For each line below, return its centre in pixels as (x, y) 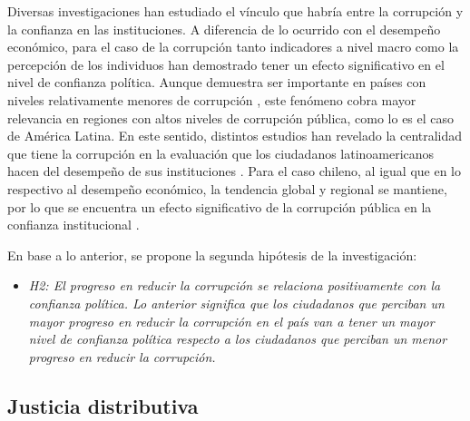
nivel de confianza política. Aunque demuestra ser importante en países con (217, 82)
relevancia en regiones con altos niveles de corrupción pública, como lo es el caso (231, 117)
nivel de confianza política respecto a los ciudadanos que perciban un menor (238, 339)
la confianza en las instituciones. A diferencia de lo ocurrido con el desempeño (224, 29)
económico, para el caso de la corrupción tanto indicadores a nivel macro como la (233, 47)
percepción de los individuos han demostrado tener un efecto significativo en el (226, 64)
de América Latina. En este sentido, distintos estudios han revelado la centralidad (235, 136)
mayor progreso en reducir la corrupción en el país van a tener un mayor (231, 321)
